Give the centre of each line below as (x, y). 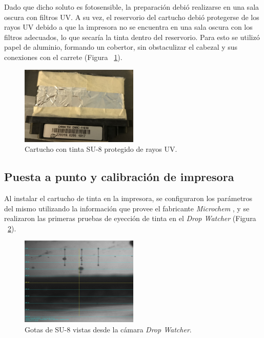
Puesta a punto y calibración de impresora (119, 177)
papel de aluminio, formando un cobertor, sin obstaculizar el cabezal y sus (121, 47)
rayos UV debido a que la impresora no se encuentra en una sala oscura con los (128, 27)
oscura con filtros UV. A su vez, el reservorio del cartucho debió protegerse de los (132, 17)
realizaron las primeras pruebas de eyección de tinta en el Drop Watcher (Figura (130, 218)
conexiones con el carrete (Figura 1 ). (63, 57)
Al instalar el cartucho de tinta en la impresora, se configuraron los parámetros (128, 198)
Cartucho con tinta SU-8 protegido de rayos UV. (101, 149)
